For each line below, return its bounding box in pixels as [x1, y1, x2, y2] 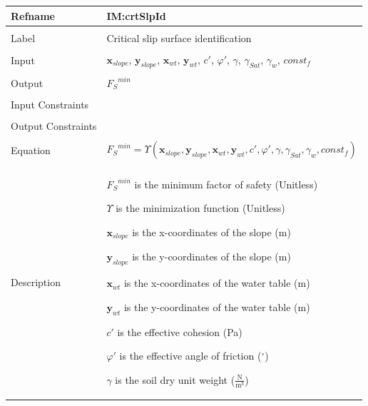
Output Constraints [11, 118, 97, 133]
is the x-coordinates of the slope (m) [132, 224, 291, 239]
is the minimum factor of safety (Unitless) [134, 176, 318, 191]
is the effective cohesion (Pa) [117, 324, 242, 339]
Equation [11, 142, 51, 157]
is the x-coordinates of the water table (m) [123, 275, 310, 290]
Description [11, 275, 61, 290]
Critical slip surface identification [106, 30, 252, 45]
